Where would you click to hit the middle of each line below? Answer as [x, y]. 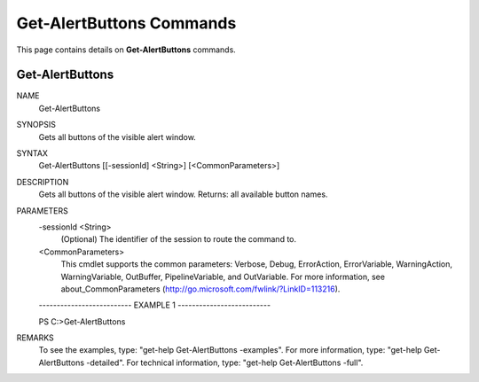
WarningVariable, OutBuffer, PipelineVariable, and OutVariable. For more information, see [223, 277]
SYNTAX [32, 153]
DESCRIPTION [43, 182]
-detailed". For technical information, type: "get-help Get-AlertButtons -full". [224, 363]
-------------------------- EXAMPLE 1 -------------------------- [154, 305]
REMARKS [35, 338]
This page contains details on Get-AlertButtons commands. [126, 50]
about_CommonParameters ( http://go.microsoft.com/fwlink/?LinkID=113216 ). [200, 289]
